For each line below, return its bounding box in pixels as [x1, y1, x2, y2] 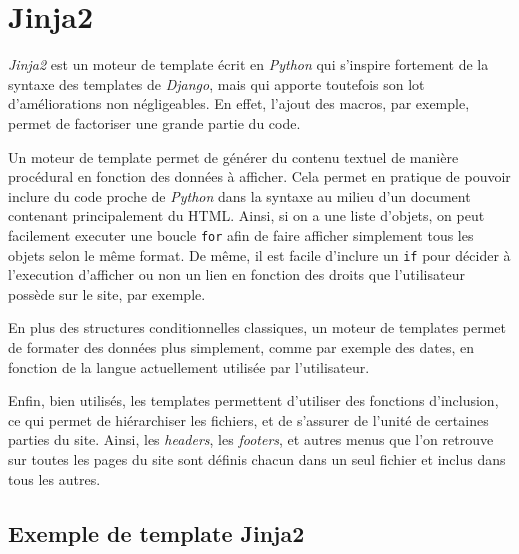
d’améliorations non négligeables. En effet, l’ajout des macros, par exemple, [8, 93, 470, 114]
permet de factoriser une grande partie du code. [8, 112, 301, 133]
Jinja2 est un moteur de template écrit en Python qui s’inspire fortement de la [8, 54, 489, 75]
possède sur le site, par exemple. [8, 283, 206, 304]
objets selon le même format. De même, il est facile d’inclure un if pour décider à [8, 244, 511, 265]
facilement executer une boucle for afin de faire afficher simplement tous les [8, 224, 474, 245]
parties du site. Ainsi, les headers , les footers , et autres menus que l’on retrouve [8, 429, 494, 450]
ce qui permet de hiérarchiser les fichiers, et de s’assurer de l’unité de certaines [8, 409, 489, 430]
